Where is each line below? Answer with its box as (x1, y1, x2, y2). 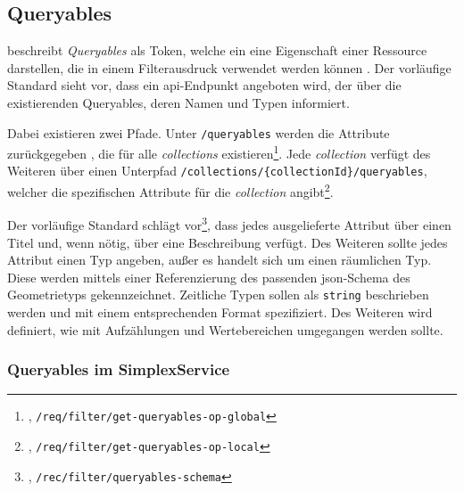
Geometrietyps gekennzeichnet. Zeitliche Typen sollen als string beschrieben (7, 285, 429, 304)
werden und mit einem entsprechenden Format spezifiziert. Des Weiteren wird (7, 303, 433, 322)
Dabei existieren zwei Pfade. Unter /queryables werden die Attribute (7, 123, 390, 142)
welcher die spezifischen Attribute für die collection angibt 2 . (7, 180, 334, 200)
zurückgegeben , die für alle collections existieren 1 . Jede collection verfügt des (7, 142, 431, 162)
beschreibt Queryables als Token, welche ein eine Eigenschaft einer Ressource (7, 41, 427, 60)
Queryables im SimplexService (7, 358, 230, 381)
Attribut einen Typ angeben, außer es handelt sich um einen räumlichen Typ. (7, 250, 432, 269)
